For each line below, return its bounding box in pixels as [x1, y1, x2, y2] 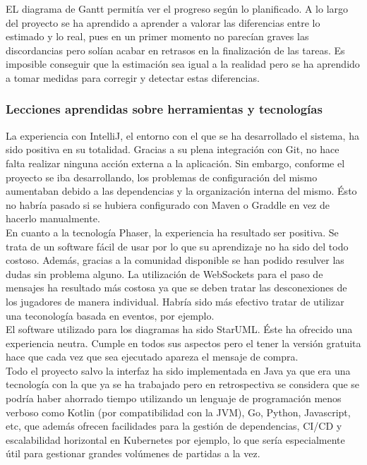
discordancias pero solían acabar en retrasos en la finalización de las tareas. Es [6, 42, 345, 57]
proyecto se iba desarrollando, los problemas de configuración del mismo [6, 169, 318, 184]
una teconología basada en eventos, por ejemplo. [6, 308, 215, 322]
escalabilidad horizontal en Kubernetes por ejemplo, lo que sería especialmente [6, 432, 345, 447]
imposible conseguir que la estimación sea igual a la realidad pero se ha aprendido [6, 56, 360, 71]
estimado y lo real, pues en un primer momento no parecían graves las [6, 29, 309, 44]
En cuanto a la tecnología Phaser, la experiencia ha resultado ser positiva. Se [6, 224, 339, 239]
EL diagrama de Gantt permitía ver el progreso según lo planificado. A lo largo [6, 1, 349, 16]
